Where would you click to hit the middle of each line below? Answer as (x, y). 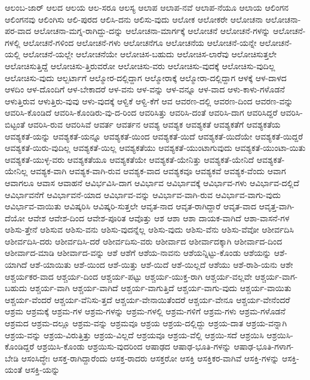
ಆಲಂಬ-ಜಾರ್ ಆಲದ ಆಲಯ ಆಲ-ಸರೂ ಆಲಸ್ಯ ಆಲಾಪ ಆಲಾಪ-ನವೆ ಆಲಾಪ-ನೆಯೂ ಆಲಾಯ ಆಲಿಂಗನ (147, 7)
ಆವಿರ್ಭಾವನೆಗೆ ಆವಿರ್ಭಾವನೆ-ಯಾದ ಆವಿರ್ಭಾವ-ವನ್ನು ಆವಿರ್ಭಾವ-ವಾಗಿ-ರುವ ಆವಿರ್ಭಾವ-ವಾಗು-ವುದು (143, 194)
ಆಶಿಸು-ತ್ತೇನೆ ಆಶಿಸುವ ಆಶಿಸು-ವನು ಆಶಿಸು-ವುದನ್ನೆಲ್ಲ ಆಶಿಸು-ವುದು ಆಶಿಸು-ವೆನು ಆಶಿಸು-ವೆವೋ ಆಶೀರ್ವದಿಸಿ (149, 229)
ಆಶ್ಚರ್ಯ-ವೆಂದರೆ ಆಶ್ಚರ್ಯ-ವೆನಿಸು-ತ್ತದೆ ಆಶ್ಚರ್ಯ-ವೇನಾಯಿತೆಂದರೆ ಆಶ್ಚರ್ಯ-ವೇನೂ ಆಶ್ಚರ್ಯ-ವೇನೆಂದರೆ (148, 299)
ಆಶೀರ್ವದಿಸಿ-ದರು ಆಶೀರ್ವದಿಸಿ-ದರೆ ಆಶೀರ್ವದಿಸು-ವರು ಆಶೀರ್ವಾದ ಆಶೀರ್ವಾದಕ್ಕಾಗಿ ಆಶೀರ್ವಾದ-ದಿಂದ (144, 241)
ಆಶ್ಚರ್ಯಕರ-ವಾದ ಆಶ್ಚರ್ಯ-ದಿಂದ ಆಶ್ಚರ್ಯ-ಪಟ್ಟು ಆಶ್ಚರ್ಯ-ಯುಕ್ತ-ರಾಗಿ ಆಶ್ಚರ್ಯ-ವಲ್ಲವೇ (129, 276)
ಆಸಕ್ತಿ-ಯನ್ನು (42, 370)
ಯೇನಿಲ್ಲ (16, 171)
